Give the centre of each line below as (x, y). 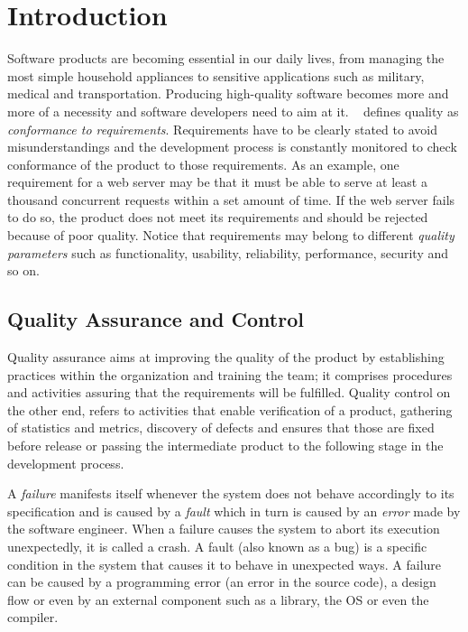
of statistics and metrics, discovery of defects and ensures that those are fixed (221, 428)
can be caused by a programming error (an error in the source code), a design (222, 582)
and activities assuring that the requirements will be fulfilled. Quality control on (229, 392)
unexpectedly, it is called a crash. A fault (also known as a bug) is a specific (217, 546)
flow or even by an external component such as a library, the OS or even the (218, 599)
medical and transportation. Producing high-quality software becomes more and (228, 93)
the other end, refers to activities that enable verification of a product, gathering (230, 409)
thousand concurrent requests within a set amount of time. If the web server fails (231, 199)
